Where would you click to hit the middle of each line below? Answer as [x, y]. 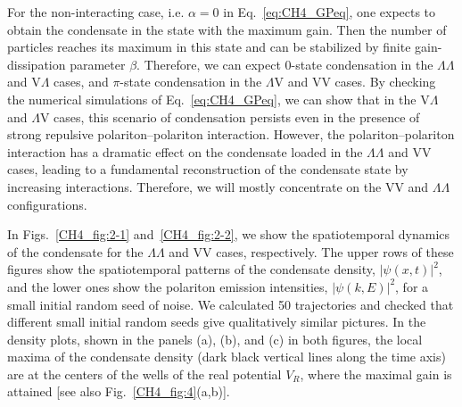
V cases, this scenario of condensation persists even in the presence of [230, 116]
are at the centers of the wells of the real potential [144, 374]
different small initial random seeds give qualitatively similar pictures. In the [217, 322]
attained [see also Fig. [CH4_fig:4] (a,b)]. [119, 391]
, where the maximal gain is [376, 374]
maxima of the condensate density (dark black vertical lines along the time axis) [227, 357]
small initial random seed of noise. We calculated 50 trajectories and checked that [231, 304]
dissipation [37, 64]
